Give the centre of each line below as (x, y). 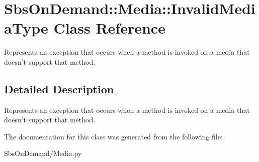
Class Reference (109, 28)
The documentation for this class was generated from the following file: (113, 136)
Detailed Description (59, 89)
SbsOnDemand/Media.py (43, 153)
